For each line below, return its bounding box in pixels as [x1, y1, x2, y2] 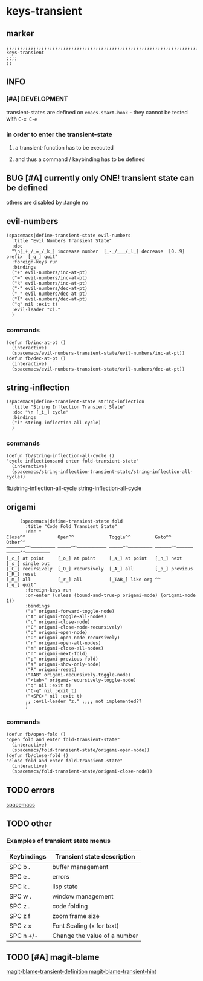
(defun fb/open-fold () [6, 732, 66, 738]
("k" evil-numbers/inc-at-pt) [11, 280, 88, 286]
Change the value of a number [52, 931, 138, 940]
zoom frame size [52, 911, 100, 920]
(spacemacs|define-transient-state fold [19, 518, 123, 524]
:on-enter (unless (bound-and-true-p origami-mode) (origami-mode [25, 592, 196, 598]
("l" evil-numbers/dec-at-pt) [11, 296, 88, 302]
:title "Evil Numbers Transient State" [11, 237, 112, 243]
